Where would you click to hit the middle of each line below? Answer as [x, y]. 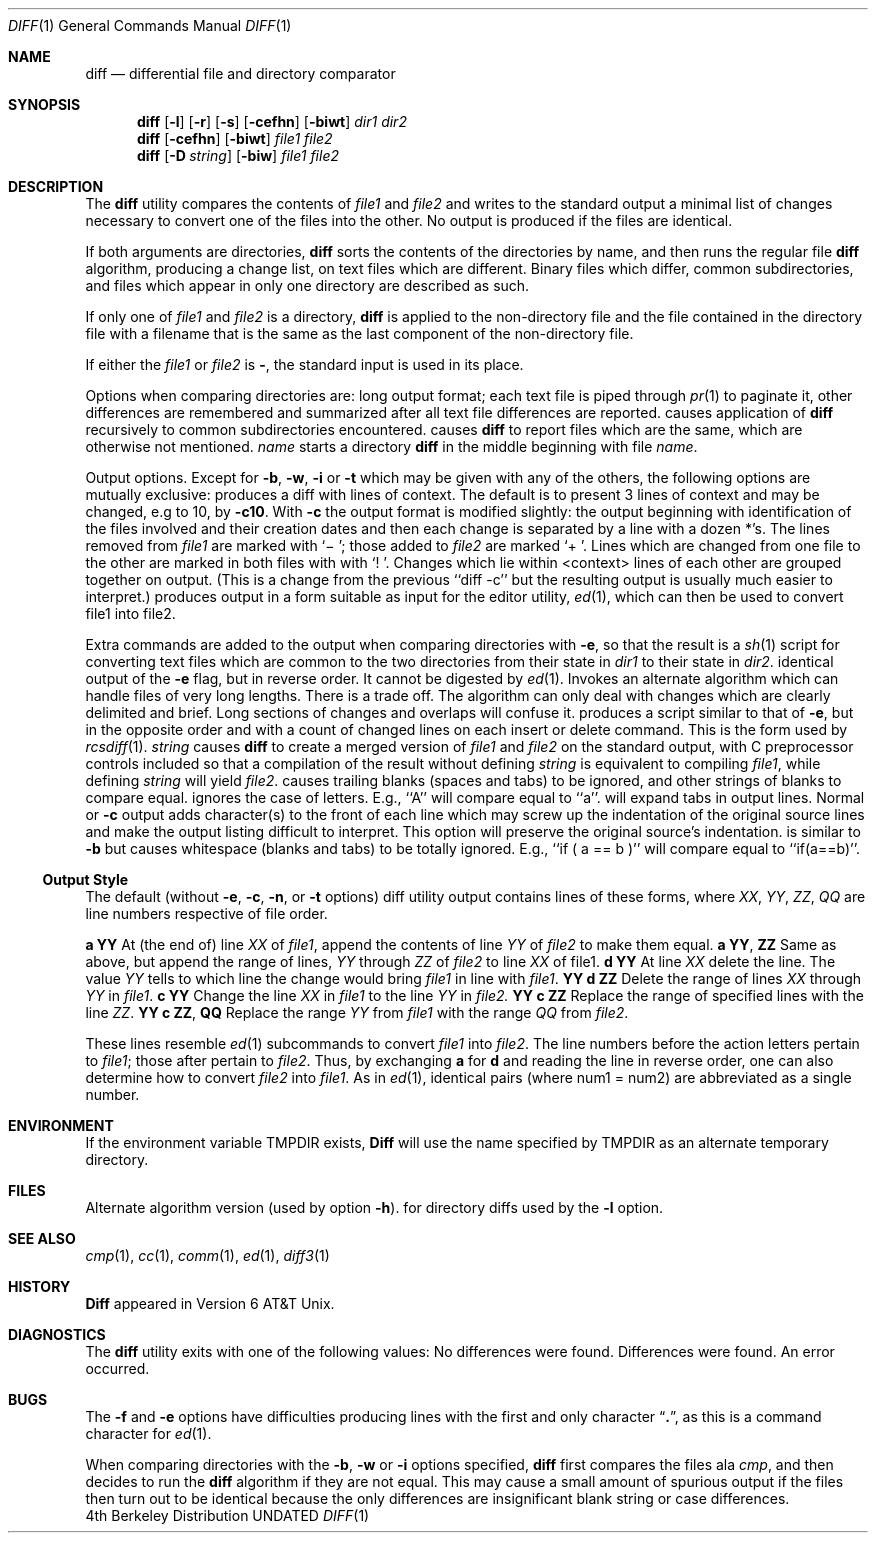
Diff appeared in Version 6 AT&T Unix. [210, 1303]
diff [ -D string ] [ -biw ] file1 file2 [238, 155]
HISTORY [39, 1286]
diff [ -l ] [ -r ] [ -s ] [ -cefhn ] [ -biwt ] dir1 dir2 [272, 121]
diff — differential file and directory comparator [240, 73]
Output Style [85, 879]
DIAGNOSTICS [57, 1334]
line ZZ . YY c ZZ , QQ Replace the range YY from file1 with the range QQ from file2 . [357, 1012]
